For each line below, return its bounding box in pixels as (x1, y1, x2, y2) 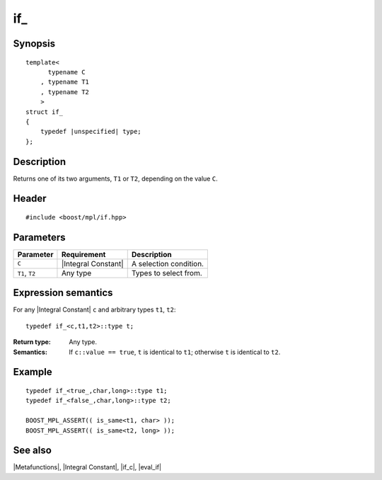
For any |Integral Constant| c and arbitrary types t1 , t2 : (13, 305, 176, 314)
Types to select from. (131, 268, 203, 278)
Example (13, 366, 52, 378)
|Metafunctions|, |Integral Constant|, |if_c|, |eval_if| (13, 463, 162, 472)
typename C (47, 68, 86, 76)
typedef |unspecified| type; (40, 127, 141, 136)
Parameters (13, 231, 66, 244)
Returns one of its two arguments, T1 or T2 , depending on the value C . (13, 174, 219, 183)
